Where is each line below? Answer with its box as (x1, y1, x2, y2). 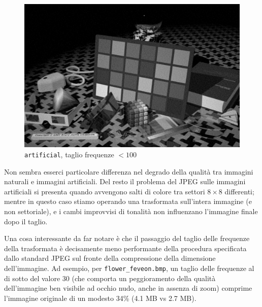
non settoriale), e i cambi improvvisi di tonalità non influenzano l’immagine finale (4, 206, 258, 217)
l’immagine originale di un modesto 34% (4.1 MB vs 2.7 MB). (4, 292, 196, 303)
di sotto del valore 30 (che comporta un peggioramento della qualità (4, 272, 216, 283)
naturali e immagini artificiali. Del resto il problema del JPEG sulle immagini (4, 176, 246, 187)
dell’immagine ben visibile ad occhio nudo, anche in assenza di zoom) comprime (4, 283, 252, 293)
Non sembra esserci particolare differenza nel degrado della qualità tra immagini (4, 166, 253, 177)
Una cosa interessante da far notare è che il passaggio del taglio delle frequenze (4, 233, 250, 244)
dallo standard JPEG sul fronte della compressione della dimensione (4, 253, 216, 263)
